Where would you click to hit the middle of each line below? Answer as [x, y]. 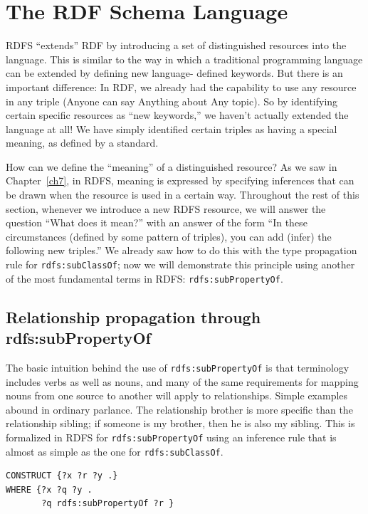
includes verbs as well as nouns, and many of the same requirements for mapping [182, 381]
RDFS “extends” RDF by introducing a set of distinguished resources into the [176, 45]
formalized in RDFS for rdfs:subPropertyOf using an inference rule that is [171, 437]
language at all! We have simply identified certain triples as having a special [172, 128]
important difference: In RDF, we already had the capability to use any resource [181, 86]
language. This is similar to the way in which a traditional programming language [184, 59]
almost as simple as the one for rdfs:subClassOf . [115, 451]
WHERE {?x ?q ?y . [49, 489]
